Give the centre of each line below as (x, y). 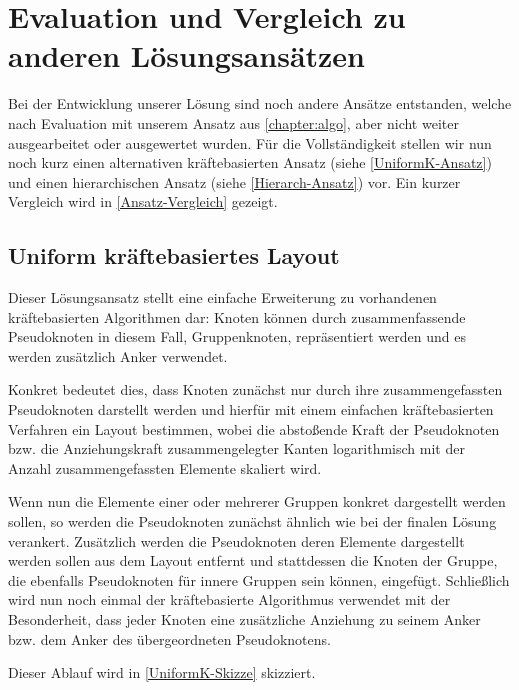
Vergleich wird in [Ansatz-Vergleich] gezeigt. (143, 201)
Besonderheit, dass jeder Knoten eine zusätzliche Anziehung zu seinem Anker (244, 618)
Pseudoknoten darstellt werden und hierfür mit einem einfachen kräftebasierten (251, 409)
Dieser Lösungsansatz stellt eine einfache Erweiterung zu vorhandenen (222, 297)
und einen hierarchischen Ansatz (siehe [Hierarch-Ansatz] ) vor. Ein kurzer (234, 181)
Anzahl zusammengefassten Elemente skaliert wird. (165, 467)
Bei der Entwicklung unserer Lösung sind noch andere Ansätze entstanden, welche (260, 103)
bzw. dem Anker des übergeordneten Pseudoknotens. (169, 638)
